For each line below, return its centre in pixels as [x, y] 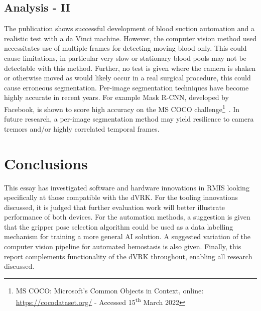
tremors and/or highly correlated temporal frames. [82, 128]
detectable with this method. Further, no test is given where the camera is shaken [130, 68]
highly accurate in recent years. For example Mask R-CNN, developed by [116, 97]
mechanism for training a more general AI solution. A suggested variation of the [127, 236]
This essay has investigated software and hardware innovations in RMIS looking [127, 187]
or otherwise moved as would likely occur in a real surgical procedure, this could [127, 78]
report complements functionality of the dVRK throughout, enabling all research [128, 256]
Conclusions [46, 163]
